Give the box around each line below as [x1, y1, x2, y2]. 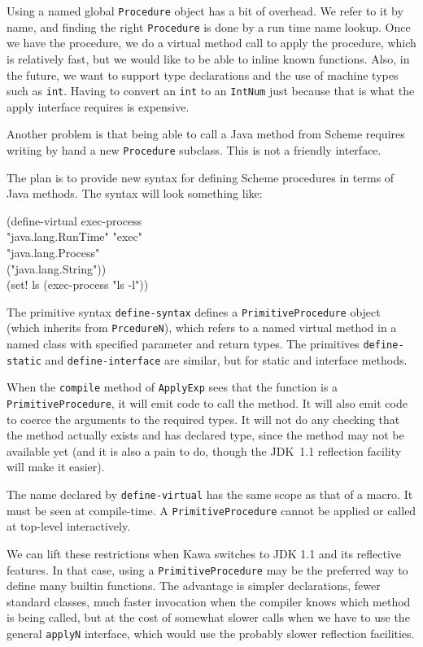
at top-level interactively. [7, 518, 131, 535]
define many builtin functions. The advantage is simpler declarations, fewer [7, 577, 381, 594]
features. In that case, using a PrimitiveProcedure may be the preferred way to [7, 561, 408, 578]
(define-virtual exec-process [7, 212, 142, 229]
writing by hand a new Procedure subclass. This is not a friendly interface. [7, 141, 382, 158]
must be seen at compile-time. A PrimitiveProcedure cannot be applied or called [7, 501, 416, 518]
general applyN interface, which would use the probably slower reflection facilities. [7, 625, 415, 641]
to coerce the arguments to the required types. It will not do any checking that [7, 410, 400, 427]
